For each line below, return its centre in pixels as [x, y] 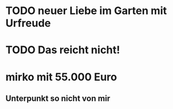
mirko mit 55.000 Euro [61, 77]
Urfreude [28, 23]
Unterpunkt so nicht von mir [58, 98]
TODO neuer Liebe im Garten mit [86, 11]
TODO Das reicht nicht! [63, 50]
